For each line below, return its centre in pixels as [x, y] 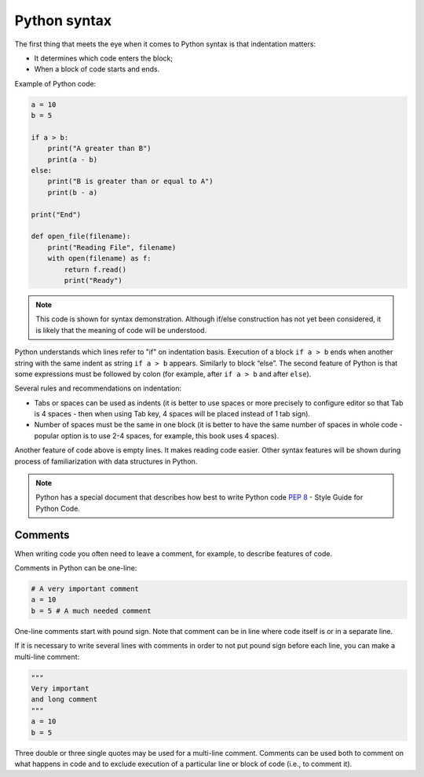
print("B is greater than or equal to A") [130, 181]
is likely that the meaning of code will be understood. [121, 330]
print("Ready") [93, 280]
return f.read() [95, 269]
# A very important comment [85, 589]
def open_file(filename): [81, 236]
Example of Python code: [55, 83]
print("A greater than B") [100, 148]
